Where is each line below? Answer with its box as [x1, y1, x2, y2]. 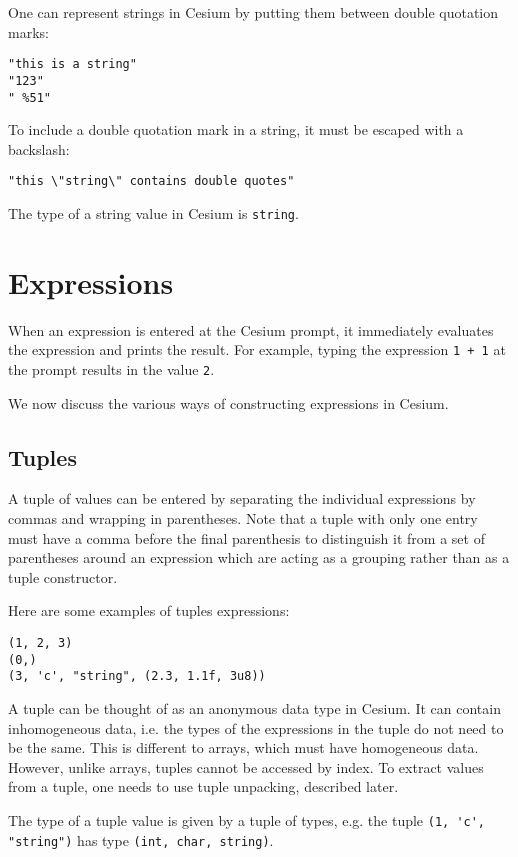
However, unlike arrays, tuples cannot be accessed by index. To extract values [8, 756, 484, 777]
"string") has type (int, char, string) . [8, 829, 274, 850]
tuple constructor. [8, 566, 118, 587]
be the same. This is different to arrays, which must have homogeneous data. [8, 737, 479, 758]
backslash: [8, 138, 70, 159]
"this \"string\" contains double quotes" [8, 174, 295, 189]
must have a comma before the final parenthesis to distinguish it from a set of [8, 527, 485, 548]
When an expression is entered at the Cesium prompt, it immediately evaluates [8, 319, 494, 340]
